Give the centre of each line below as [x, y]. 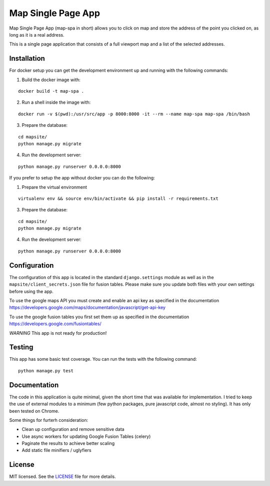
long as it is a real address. [37, 35]
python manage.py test [46, 371]
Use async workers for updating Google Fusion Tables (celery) [86, 436]
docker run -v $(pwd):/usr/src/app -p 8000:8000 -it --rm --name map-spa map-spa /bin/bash [134, 114]
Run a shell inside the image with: [56, 102]
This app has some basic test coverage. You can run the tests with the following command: [103, 359]
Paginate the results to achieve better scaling [68, 443]
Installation [27, 58]
